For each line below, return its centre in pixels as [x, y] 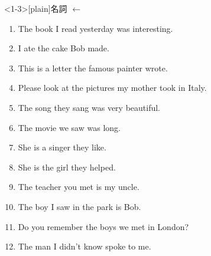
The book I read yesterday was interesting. [95, 28]
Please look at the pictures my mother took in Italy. [112, 88]
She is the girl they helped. [67, 167]
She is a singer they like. [62, 147]
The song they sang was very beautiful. [89, 107]
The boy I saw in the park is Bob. [79, 206]
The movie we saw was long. [69, 127]
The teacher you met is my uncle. [79, 187]
